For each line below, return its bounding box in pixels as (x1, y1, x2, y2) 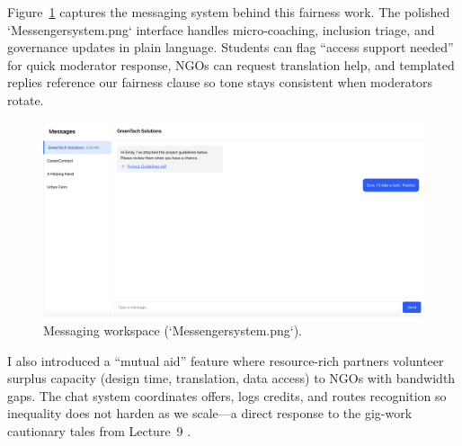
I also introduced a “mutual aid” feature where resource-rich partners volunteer (7, 351, 444, 370)
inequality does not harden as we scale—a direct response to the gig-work (7, 404, 413, 423)
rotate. (7, 90, 44, 109)
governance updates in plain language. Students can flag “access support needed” (7, 38, 454, 57)
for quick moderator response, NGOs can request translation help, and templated (7, 55, 455, 74)
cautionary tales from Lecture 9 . (7, 421, 191, 440)
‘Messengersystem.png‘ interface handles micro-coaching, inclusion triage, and (7, 20, 435, 39)
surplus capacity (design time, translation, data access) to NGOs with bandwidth (7, 369, 456, 388)
